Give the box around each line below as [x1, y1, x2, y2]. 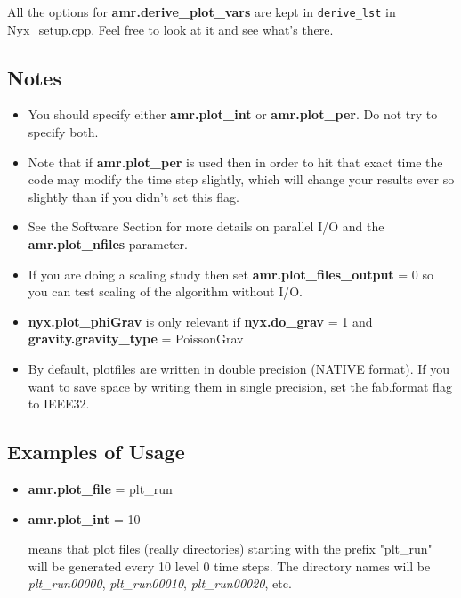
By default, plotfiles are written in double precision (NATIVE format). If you [28, 359, 450, 377]
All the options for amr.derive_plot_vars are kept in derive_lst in [7, 3, 396, 20]
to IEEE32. [28, 394, 90, 413]
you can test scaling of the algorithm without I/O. [28, 282, 303, 301]
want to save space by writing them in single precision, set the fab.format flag [28, 376, 452, 395]
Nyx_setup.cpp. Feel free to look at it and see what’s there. [7, 20, 334, 38]
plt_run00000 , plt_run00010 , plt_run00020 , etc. [28, 574, 292, 593]
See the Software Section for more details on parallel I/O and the [28, 217, 384, 236]
